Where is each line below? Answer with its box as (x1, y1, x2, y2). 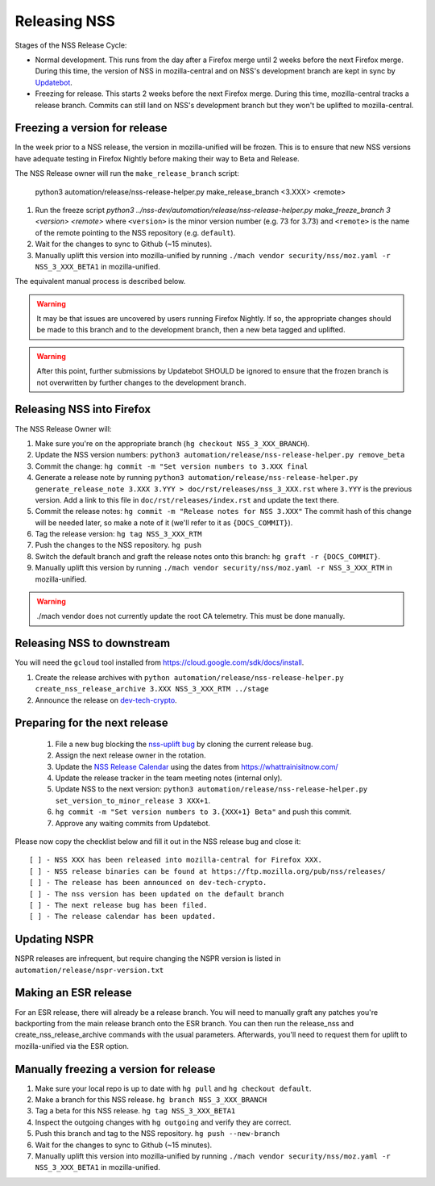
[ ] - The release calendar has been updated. (29, 912, 217, 921)
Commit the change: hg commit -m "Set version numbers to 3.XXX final (35, 461, 309, 471)
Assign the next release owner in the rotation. (55, 750, 206, 760)
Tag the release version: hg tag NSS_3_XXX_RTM (35, 529, 202, 539)
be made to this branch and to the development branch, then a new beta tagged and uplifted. (36, 325, 346, 335)
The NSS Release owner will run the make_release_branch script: (14, 169, 239, 178)
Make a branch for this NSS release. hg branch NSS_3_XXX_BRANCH (35, 1095, 267, 1105)
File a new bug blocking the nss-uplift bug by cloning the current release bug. (55, 739, 313, 749)
